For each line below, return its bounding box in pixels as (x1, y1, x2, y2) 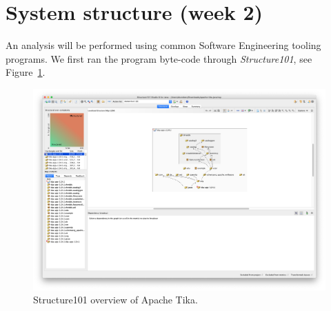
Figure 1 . (6, 65, 46, 79)
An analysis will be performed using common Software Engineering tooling (6, 38, 321, 52)
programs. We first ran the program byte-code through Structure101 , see (6, 51, 312, 66)
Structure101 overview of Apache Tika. (33, 292, 198, 307)
